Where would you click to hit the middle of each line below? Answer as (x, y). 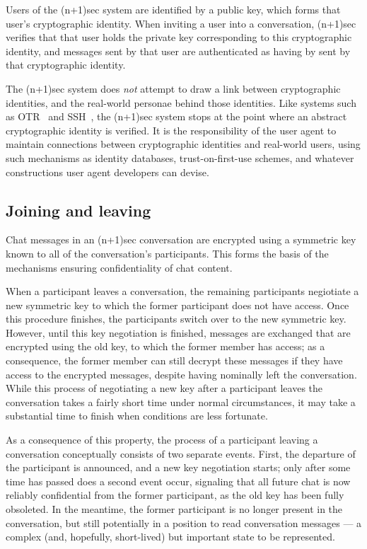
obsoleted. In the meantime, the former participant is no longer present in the (174, 509)
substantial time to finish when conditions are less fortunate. (137, 416)
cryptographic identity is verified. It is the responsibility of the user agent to (171, 130)
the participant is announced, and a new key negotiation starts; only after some (178, 467)
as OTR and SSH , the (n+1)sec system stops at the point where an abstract (176, 116)
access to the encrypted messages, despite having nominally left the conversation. (181, 374)
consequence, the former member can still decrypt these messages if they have (174, 360)
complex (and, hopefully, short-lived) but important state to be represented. (170, 537)
